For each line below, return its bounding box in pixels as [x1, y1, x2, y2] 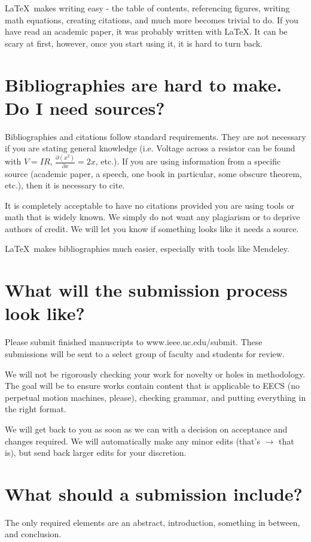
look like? [5, 301, 85, 325]
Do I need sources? [5, 95, 165, 120]
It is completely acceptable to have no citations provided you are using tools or [5, 199, 295, 211]
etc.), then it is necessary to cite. [5, 179, 125, 191]
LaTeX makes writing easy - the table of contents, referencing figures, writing [5, 2, 290, 14]
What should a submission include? [5, 481, 303, 506]
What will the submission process [5, 278, 288, 302]
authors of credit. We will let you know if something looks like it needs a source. [5, 222, 299, 235]
